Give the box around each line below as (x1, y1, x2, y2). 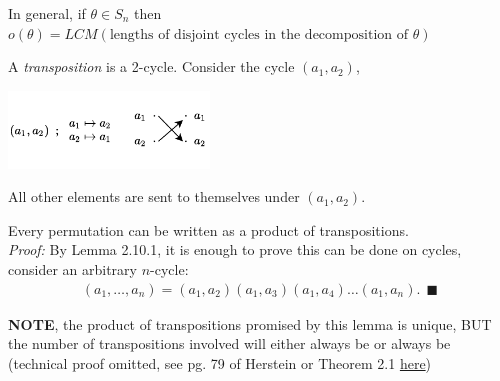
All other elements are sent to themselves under (8, 186, 300, 207)
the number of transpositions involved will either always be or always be (8, 333, 451, 354)
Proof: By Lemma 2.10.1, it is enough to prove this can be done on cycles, (8, 239, 462, 260)
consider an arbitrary (8, 259, 137, 280)
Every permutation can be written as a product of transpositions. (8, 219, 409, 240)
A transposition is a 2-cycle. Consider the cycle (8, 56, 295, 77)
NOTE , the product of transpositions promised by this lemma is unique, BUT (8, 313, 492, 334)
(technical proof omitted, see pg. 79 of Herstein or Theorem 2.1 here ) (8, 352, 432, 373)
